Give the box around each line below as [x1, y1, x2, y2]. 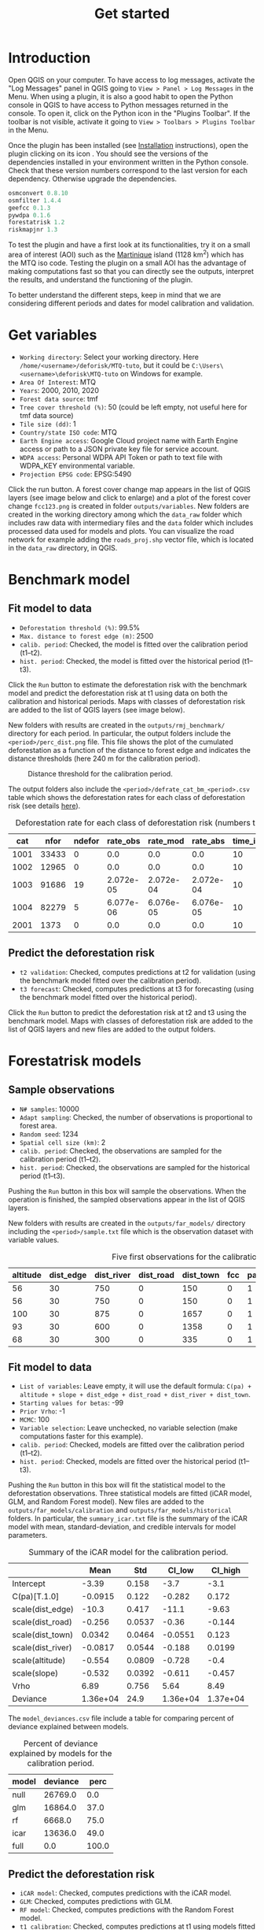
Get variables [8, 326, 97, 344]
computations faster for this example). [19, 1432, 144, 1441]
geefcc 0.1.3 [8, 204, 51, 212]
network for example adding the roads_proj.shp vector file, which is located [8, 535, 254, 544]
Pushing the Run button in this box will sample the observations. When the [8, 1186, 247, 1195]
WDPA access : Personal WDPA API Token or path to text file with [19, 452, 223, 461]
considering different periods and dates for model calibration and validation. [8, 298, 255, 308]
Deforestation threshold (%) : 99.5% [19, 623, 140, 632]
